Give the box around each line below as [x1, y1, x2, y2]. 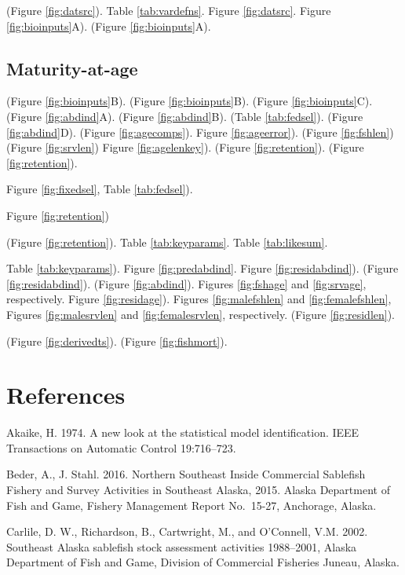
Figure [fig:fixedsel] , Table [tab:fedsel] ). [6, 181, 193, 197]
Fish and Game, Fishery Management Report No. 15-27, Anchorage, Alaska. [6, 496, 377, 513]
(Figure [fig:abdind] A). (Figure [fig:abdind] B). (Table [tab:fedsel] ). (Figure [6, 108, 363, 124]
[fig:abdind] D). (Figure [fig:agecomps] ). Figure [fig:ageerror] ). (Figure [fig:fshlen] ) [6, 123, 394, 140]
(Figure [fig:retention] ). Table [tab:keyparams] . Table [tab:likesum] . [6, 233, 328, 250]
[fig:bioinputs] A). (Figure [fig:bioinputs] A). [6, 17, 211, 34]
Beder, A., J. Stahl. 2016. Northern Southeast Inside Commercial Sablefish [6, 466, 366, 482]
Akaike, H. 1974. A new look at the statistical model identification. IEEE [6, 424, 359, 441]
